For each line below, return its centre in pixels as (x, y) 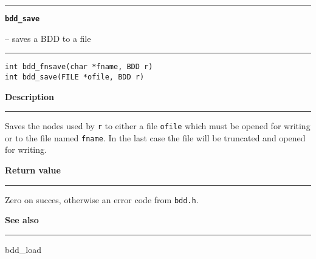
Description (30, 96)
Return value (33, 170)
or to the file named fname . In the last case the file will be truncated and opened (155, 137)
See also (22, 220)
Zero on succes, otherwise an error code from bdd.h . (102, 199)
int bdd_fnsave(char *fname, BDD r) (79, 67)
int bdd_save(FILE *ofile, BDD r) (75, 77)
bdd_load (23, 249)
